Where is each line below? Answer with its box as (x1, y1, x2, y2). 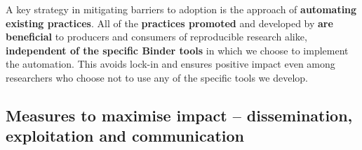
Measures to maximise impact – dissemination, (6, 104, 353, 126)
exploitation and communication (6, 125, 245, 147)
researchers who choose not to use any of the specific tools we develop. (6, 70, 309, 84)
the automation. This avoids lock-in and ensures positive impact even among (6, 57, 335, 71)
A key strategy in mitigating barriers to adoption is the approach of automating (6, 2, 357, 16)
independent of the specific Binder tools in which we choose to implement (6, 43, 349, 57)
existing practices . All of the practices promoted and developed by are (6, 15, 333, 30)
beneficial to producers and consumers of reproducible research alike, (6, 29, 307, 44)
